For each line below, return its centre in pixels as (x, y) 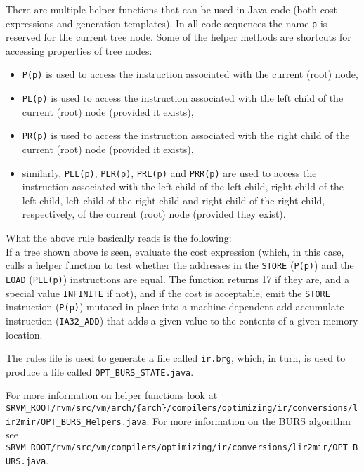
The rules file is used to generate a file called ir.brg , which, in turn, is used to (176, 358)
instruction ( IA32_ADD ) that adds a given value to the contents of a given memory (182, 320)
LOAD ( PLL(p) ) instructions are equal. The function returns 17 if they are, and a (177, 278)
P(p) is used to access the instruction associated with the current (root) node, (190, 74)
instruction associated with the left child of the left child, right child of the (183, 186)
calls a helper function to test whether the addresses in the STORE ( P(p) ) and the (180, 265)
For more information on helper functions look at (112, 395)
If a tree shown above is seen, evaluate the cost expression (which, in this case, (175, 251)
